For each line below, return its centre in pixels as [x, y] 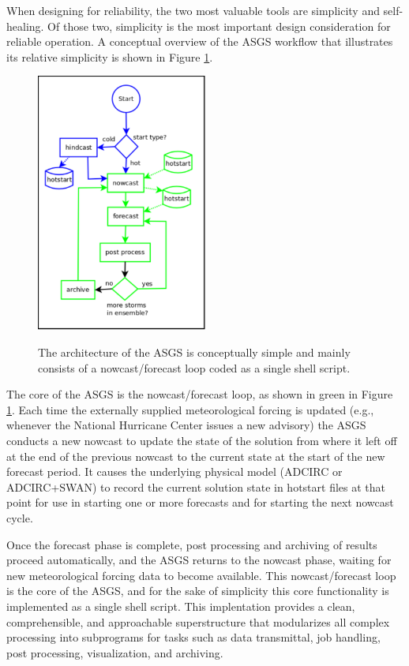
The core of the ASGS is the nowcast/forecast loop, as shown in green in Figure [200, 394]
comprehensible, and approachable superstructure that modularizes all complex [198, 621]
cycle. [20, 517]
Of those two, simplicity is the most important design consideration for [219, 26]
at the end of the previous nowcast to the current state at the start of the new [196, 456]
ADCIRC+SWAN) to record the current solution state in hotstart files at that [196, 486]
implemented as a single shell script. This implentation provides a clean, [181, 606]
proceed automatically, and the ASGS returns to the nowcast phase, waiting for [199, 560]
